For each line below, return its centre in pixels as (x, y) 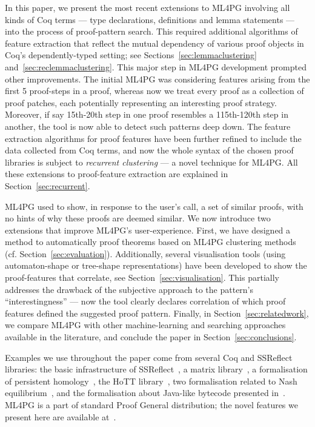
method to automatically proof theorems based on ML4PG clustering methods (151, 242)
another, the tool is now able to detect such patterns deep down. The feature (148, 126)
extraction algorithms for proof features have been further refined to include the (153, 138)
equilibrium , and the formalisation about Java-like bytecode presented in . (145, 393)
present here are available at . (61, 416)
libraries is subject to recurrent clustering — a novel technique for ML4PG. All (151, 162)
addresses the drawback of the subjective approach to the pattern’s (129, 289)
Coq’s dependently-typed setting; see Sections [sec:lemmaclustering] (131, 55)
